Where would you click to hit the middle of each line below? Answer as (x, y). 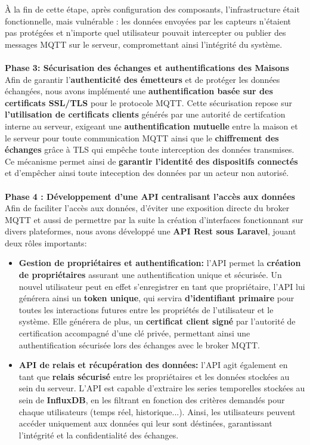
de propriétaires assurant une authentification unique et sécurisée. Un (150, 275)
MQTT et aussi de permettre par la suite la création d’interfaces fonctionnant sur (154, 219)
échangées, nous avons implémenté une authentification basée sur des (139, 91)
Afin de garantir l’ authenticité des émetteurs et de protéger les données (142, 79)
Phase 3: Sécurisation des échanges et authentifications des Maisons (147, 67)
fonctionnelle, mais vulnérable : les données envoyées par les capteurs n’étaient (148, 21)
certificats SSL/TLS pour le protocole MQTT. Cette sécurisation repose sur (148, 102)
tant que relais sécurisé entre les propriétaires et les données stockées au (154, 376)
